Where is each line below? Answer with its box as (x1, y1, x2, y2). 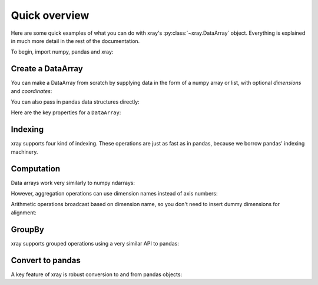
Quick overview (11, 9, 90, 22)
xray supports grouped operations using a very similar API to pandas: (11, 240, 179, 247)
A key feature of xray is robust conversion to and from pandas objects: (11, 271, 183, 278)
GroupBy (11, 224, 44, 234)
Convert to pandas (11, 255, 81, 265)
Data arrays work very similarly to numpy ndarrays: (11, 179, 135, 186)
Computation (11, 164, 61, 174)
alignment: (11, 209, 37, 216)
